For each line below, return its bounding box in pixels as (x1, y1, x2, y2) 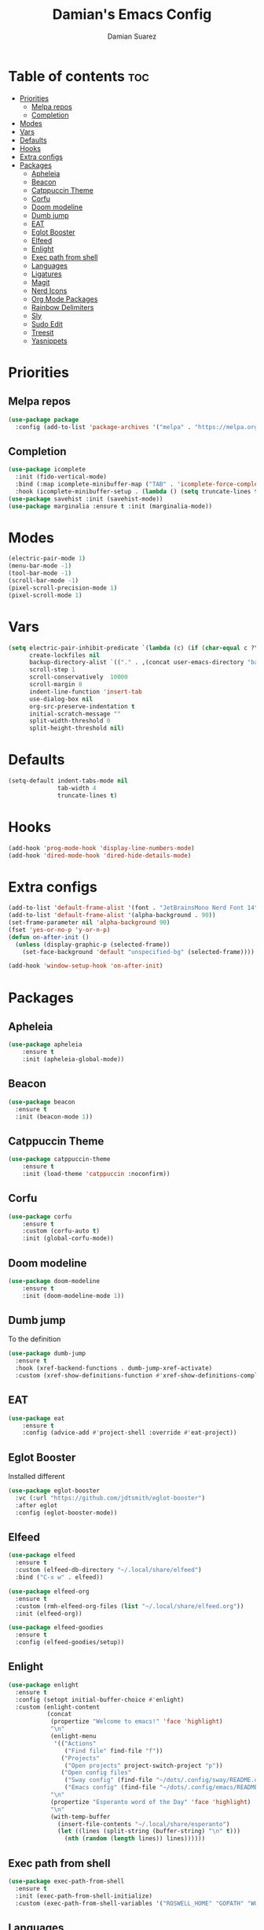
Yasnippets (31, 336, 68, 346)
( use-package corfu (8, 1212, 72, 1221)
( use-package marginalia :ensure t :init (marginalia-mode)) (8, 502, 213, 510)
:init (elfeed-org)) (15, 1610, 82, 1618)
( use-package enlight (8, 1680, 79, 1689)
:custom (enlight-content (15, 1703, 101, 1711)
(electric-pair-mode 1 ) (8, 555, 86, 563)
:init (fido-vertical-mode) (15, 473, 108, 481)
